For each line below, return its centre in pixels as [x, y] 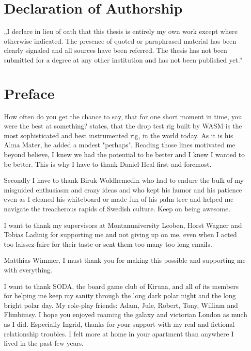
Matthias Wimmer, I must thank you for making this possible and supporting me [125, 260]
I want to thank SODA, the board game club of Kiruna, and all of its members [121, 286]
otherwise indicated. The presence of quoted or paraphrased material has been [120, 40]
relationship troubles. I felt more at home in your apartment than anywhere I [119, 333]
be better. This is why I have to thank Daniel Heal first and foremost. [108, 164]
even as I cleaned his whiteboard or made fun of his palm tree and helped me [119, 199]
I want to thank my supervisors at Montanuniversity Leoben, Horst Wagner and [123, 225]
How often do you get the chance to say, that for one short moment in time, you [123, 116]
